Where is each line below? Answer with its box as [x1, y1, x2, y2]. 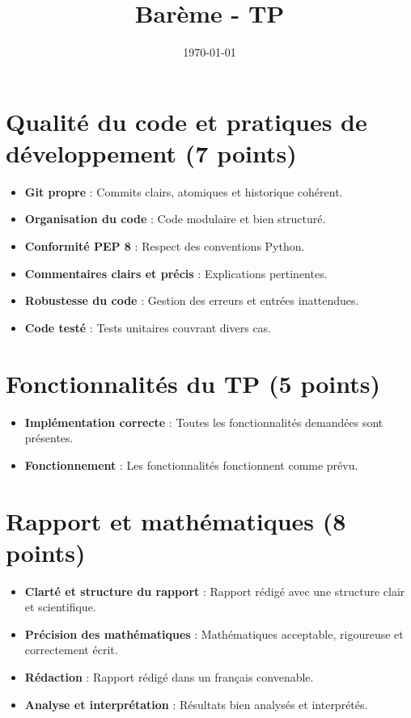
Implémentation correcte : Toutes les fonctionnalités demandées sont [24, 413, 383, 430]
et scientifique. [24, 598, 96, 615]
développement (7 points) [6, 136, 297, 169]
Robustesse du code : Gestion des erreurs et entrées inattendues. [24, 292, 359, 309]
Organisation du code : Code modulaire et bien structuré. [24, 210, 326, 227]
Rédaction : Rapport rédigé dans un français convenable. [24, 669, 314, 685]
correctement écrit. [24, 641, 118, 658]
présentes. [24, 429, 74, 446]
